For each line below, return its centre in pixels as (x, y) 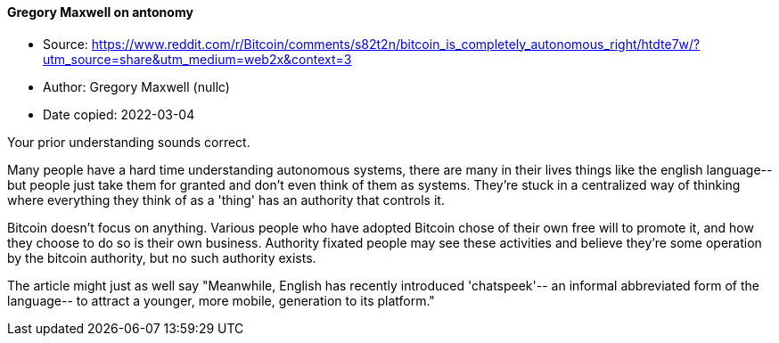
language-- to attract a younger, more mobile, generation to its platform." (221, 300)
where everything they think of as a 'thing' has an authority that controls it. (226, 200)
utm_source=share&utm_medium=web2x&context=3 (197, 59)
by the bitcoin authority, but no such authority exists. (162, 257)
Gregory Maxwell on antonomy (100, 12)
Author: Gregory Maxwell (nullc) (136, 86)
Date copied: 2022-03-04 (119, 114)
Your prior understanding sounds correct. (129, 142)
